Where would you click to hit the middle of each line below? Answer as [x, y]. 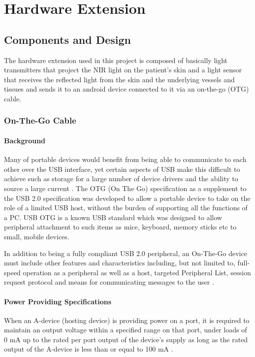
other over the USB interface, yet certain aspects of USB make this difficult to [122, 169]
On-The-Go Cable [40, 120]
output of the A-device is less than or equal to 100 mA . [89, 349]
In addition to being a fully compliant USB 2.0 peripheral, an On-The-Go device [126, 253]
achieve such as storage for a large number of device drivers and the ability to [121, 178]
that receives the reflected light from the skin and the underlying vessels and [119, 79]
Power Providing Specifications [58, 301]
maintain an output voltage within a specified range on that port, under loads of [126, 330]
